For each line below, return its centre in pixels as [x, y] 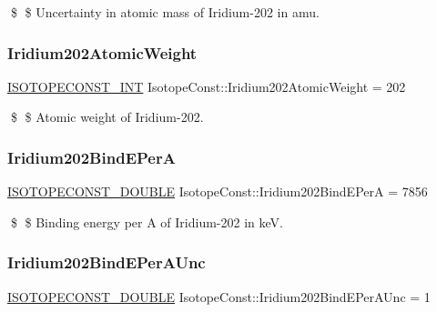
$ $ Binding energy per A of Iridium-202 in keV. [147, 221]
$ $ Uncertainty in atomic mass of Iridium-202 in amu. [165, 12]
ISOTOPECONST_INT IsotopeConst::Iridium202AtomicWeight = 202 [207, 86]
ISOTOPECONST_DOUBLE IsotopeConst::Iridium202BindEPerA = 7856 [218, 191]
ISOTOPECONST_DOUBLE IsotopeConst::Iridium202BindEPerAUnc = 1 [219, 296]
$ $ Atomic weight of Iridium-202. [107, 117]
